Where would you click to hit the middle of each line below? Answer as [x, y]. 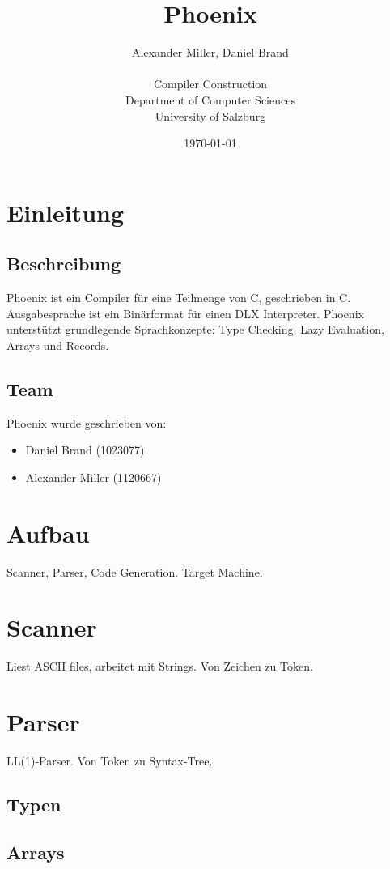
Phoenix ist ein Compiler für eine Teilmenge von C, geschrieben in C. [179, 298]
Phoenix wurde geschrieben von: [87, 422]
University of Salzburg [210, 115]
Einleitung [66, 212]
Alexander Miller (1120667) [93, 477]
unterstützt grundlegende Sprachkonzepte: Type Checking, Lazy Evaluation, [195, 329]
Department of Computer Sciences [210, 99]
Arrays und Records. [58, 345]
